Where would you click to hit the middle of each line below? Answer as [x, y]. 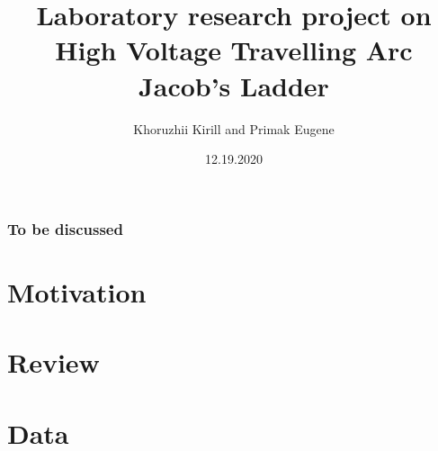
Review [54, 362]
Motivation [77, 291]
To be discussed [65, 228]
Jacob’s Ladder [234, 85]
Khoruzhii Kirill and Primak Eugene [234, 128]
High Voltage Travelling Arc [234, 50]
